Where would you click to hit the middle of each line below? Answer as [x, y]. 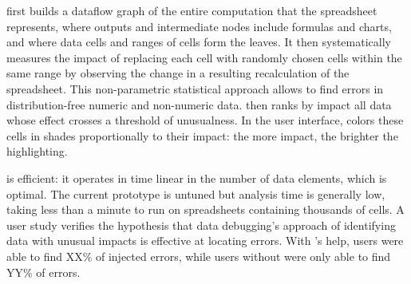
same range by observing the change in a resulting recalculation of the [178, 73]
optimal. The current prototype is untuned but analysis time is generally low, [196, 193]
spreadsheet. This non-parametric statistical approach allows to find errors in [195, 88]
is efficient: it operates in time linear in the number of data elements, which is [197, 177]
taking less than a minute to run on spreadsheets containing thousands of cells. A [205, 209]
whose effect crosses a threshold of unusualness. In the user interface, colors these [205, 120]
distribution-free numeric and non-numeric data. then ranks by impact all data [199, 104]
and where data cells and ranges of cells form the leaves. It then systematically [199, 42]
